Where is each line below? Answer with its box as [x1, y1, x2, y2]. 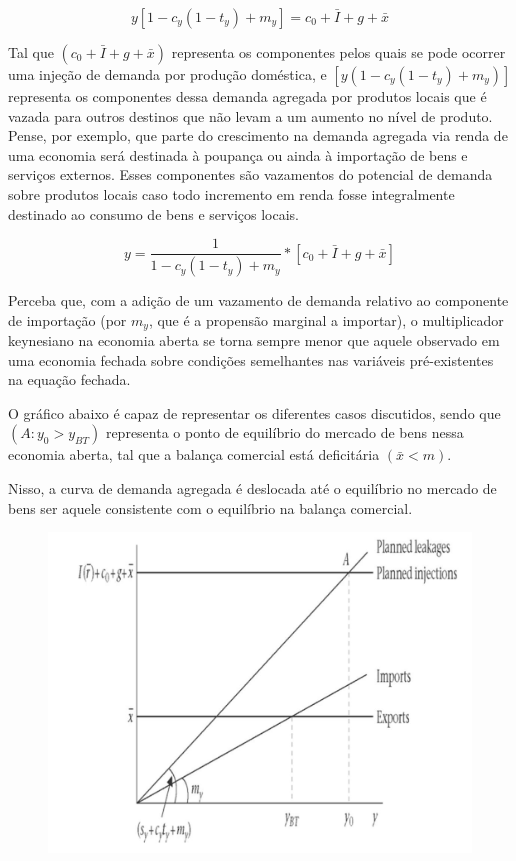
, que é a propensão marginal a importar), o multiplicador [148, 309, 504, 330]
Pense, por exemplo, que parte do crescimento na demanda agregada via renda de [8, 125, 508, 146]
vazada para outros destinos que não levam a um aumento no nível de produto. [8, 105, 493, 126]
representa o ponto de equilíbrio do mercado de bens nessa [105, 422, 464, 443]
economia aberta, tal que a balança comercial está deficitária [8, 444, 380, 465]
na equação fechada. [8, 369, 131, 390]
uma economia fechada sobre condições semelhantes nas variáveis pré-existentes [8, 349, 494, 370]
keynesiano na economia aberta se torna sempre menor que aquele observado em [8, 330, 500, 351]
